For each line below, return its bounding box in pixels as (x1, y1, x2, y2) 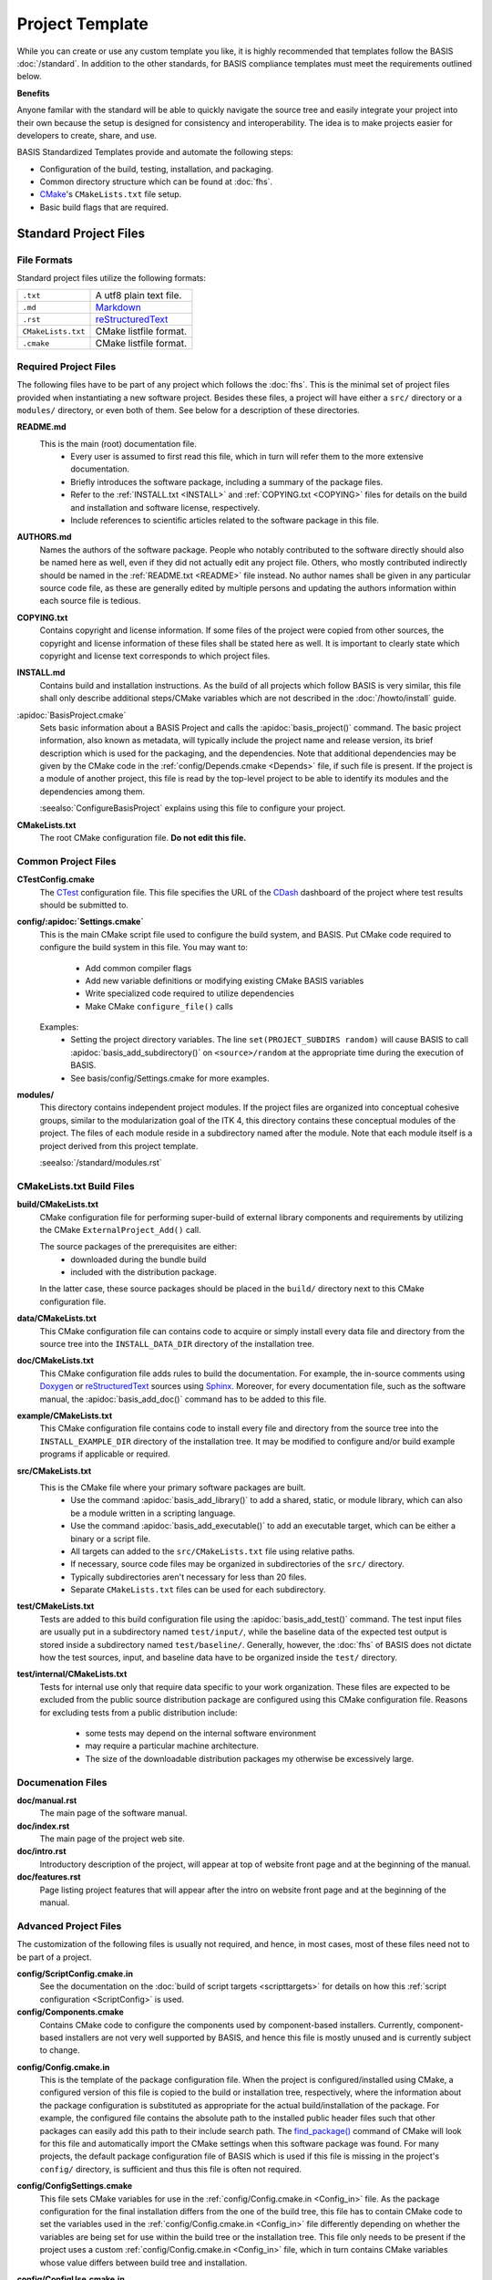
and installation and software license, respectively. (70, 502, 261, 513)
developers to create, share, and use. (16, 130, 158, 140)
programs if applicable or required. (39, 1448, 170, 1459)
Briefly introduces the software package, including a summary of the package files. (70, 476, 384, 487)
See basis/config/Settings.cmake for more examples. (70, 1073, 270, 1083)
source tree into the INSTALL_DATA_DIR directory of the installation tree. (39, 1339, 314, 1350)
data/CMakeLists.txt (16, 1313, 97, 1324)
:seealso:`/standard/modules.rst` (39, 1156, 163, 1167)
